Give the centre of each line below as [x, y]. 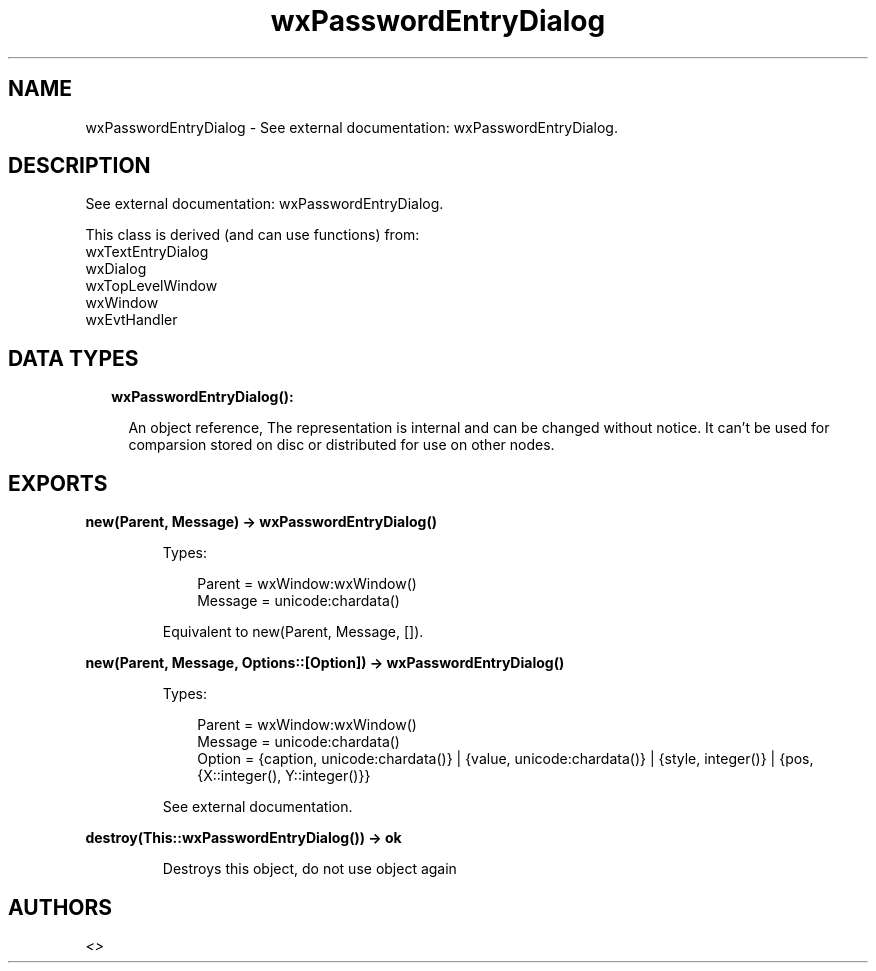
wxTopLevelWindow [151, 286]
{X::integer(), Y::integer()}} [284, 776]
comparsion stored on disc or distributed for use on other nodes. [341, 445]
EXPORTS [58, 483]
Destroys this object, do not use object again [309, 869]
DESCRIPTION [79, 166]
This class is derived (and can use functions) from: [252, 235]
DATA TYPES [73, 358]
